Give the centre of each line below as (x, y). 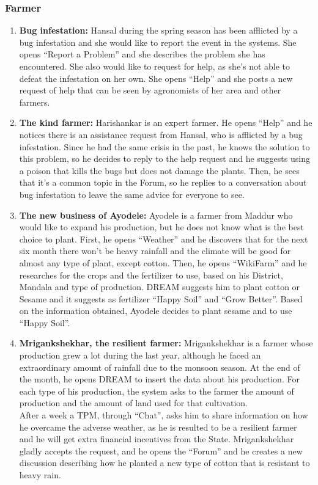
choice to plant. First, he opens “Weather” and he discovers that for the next (164, 239)
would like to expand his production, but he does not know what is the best (161, 227)
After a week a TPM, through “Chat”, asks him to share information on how (164, 415)
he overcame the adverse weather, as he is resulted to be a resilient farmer (158, 427)
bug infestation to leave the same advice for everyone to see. (132, 194)
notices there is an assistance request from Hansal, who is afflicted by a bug (161, 134)
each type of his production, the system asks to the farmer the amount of (157, 391)
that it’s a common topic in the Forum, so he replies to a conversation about (163, 182)
